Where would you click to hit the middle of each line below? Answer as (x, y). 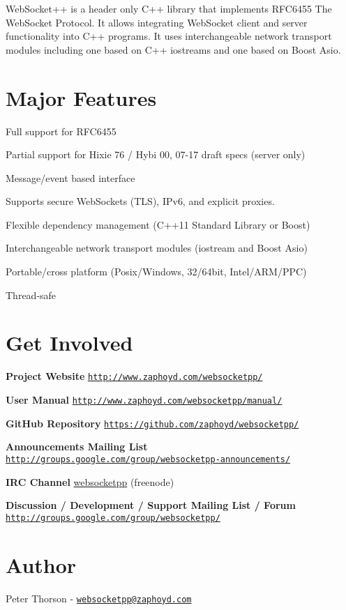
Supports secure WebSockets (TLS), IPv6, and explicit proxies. (140, 201)
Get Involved (69, 343)
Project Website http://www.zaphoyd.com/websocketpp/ (134, 376)
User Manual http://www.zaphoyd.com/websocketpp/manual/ (144, 400)
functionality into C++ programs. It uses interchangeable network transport (169, 36)
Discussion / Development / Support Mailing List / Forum (151, 505)
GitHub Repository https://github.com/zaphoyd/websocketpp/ (152, 423)
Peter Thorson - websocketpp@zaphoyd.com (99, 598)
